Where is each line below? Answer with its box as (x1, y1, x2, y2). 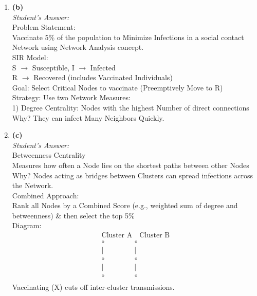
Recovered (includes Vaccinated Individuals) (33, 72, 173, 83)
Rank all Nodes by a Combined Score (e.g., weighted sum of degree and (12, 200, 238, 211)
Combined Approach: (12, 190, 79, 200)
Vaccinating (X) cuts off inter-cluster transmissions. (12, 282, 175, 292)
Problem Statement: (12, 22, 76, 32)
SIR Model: (12, 51, 48, 62)
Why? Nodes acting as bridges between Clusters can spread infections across (12, 170, 253, 180)
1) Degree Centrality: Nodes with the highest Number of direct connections (12, 102, 249, 113)
